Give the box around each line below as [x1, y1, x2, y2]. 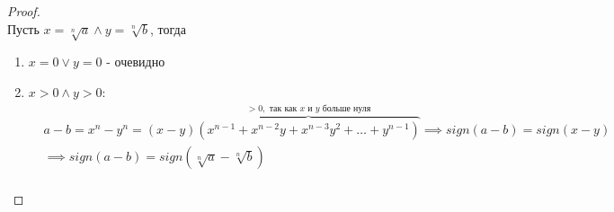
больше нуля [322, 104, 371, 114]
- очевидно [106, 52, 165, 71]
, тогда [150, 19, 186, 38]
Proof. [7, 2, 40, 20]
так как [269, 104, 298, 114]
